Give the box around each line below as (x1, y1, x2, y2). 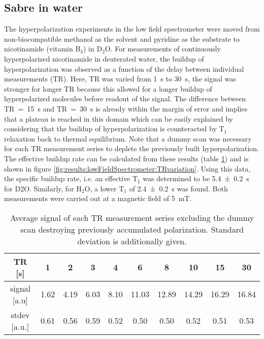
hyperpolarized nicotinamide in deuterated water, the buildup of (4, 53, 204, 64)
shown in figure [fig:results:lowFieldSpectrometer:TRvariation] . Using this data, (4, 163, 251, 174)
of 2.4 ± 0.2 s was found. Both (129, 183, 228, 193)
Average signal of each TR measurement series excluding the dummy (10, 211, 254, 223)
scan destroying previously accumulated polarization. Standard (20, 223, 244, 235)
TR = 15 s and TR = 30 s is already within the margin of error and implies (4, 103, 248, 114)
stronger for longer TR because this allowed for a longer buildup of (4, 83, 212, 94)
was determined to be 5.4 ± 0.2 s (143, 173, 249, 184)
